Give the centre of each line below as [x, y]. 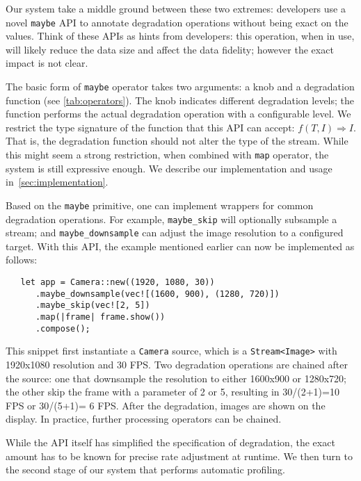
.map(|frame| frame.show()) [100, 317]
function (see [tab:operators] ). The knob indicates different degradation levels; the [180, 100]
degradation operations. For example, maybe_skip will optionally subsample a [171, 219]
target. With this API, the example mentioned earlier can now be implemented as [180, 246]
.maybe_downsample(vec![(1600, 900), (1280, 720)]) [157, 294]
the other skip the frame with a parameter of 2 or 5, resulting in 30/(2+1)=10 [173, 392]
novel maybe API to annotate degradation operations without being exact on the [177, 22]
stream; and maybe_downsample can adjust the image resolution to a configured [175, 233]
